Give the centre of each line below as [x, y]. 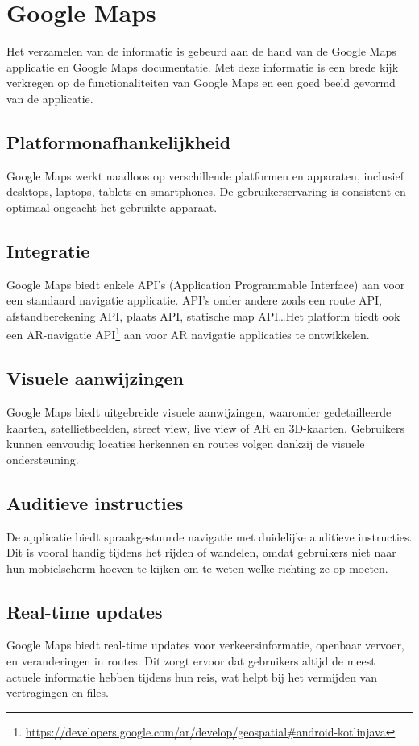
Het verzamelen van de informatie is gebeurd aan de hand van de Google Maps [201, 51]
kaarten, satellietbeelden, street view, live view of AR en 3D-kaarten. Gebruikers [206, 427]
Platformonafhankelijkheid [119, 141]
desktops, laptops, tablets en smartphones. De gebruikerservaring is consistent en [206, 191]
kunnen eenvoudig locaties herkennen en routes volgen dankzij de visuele [186, 443]
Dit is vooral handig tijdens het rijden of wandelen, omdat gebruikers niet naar [201, 552]
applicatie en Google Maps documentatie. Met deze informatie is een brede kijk [203, 66]
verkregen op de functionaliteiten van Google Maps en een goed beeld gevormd [201, 83]
